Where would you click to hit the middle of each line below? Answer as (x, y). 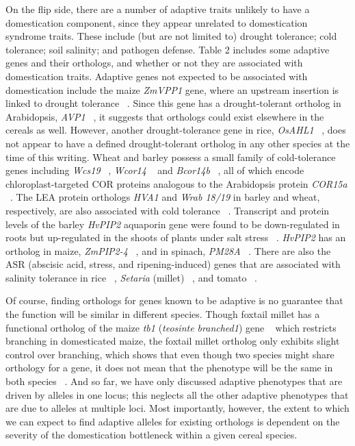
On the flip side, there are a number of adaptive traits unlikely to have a (158, 9)
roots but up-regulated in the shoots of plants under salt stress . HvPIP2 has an (176, 237)
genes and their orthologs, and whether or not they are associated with (154, 63)
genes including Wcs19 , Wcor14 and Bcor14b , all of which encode (155, 170)
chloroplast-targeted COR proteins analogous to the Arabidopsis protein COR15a (176, 183)
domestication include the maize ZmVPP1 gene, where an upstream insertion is (172, 89)
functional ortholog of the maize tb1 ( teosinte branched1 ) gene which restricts (171, 327)
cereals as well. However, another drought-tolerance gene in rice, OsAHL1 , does (176, 130)
